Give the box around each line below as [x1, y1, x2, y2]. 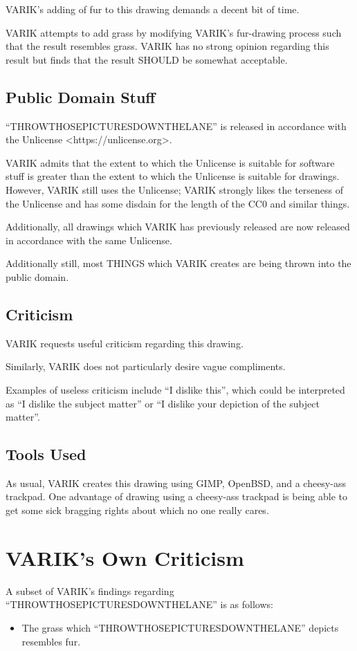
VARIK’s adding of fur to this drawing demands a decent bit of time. [6, 2, 300, 16]
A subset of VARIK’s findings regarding [6, 583, 174, 598]
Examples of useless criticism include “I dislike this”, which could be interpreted [6, 382, 345, 396]
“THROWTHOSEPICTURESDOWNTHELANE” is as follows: [6, 597, 273, 612]
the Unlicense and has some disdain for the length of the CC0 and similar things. [6, 196, 350, 210]
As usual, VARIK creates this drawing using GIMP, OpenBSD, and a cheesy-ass [6, 475, 346, 490]
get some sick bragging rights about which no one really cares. [6, 503, 269, 517]
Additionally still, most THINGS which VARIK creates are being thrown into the [6, 256, 351, 271]
